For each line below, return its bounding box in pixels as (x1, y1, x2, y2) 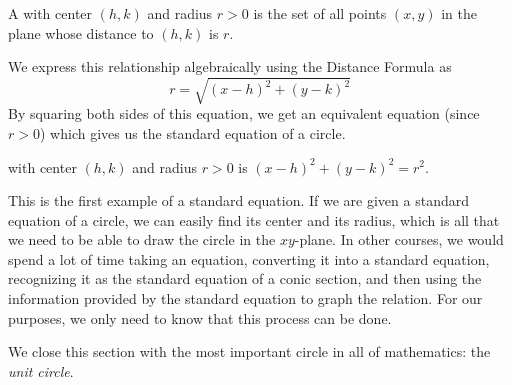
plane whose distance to (8, 22, 154, 43)
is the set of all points (253, 3, 387, 23)
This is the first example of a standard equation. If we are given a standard (8, 190, 469, 211)
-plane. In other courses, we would (294, 229, 504, 250)
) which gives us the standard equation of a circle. (39, 122, 346, 143)
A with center (8, 3, 93, 23)
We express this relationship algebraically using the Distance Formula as (8, 56, 452, 77)
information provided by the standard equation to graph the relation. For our (8, 288, 483, 309)
